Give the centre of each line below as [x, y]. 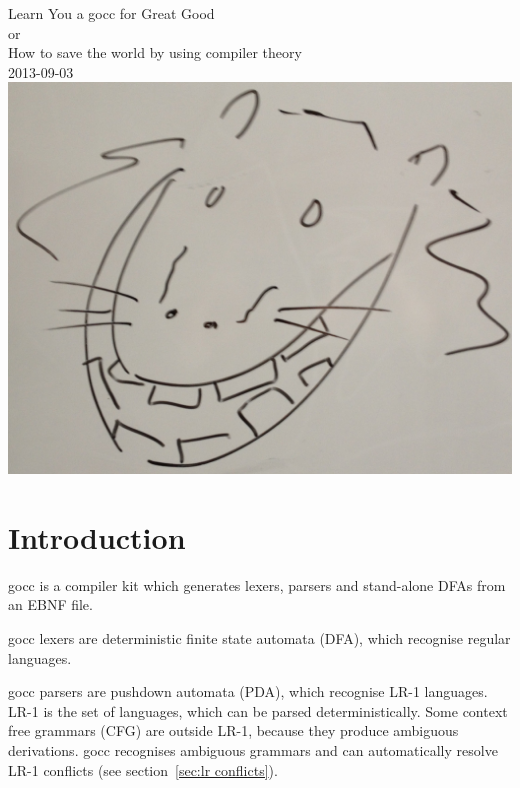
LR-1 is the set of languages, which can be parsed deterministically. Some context [258, 710]
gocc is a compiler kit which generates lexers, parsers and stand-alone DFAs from [257, 584]
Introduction [97, 536]
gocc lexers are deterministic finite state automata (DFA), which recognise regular [259, 638]
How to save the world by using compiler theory [155, 52]
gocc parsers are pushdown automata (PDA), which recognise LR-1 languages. [248, 691]
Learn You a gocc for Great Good [111, 13]
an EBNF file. [50, 604]
